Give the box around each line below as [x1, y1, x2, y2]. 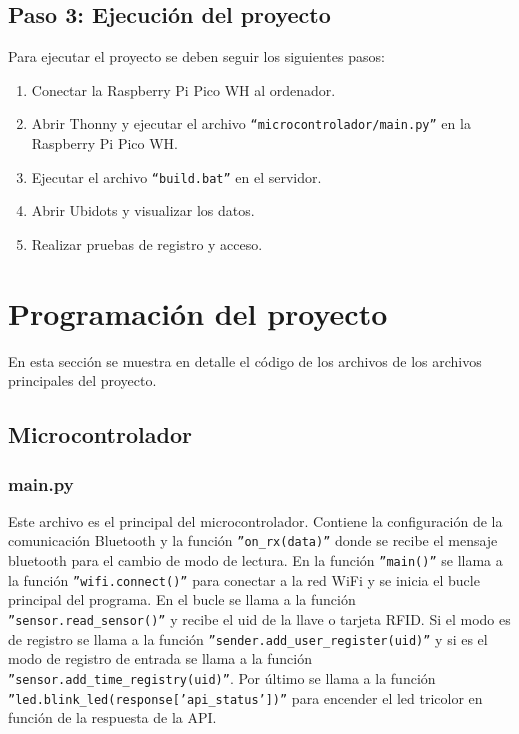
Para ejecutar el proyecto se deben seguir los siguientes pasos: [8, 46, 385, 67]
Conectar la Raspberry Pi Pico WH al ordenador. [31, 79, 336, 100]
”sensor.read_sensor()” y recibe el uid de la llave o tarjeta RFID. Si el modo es [8, 608, 511, 629]
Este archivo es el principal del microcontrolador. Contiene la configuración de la [8, 510, 503, 531]
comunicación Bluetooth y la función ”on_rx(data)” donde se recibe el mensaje [8, 530, 498, 551]
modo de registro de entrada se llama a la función [8, 648, 312, 669]
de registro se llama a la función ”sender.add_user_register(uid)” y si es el [8, 628, 488, 649]
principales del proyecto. [8, 370, 157, 391]
